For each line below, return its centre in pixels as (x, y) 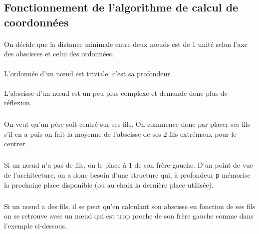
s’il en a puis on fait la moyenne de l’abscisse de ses (83, 133)
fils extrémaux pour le (203, 133)
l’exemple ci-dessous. (35, 225)
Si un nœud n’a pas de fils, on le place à (65, 165)
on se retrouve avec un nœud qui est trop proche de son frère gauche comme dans (129, 216)
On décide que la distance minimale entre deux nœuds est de (97, 44)
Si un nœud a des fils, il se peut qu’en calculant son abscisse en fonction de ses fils (130, 206)
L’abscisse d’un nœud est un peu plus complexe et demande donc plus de (116, 93)
